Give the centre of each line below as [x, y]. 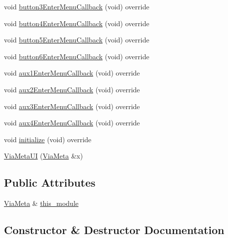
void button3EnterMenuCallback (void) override [77, 6]
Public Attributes [50, 182]
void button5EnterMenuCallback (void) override [77, 40]
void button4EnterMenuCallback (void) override [77, 23]
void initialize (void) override [48, 139]
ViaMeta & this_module [41, 203]
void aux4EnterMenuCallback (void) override [72, 123]
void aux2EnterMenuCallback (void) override [72, 89]
